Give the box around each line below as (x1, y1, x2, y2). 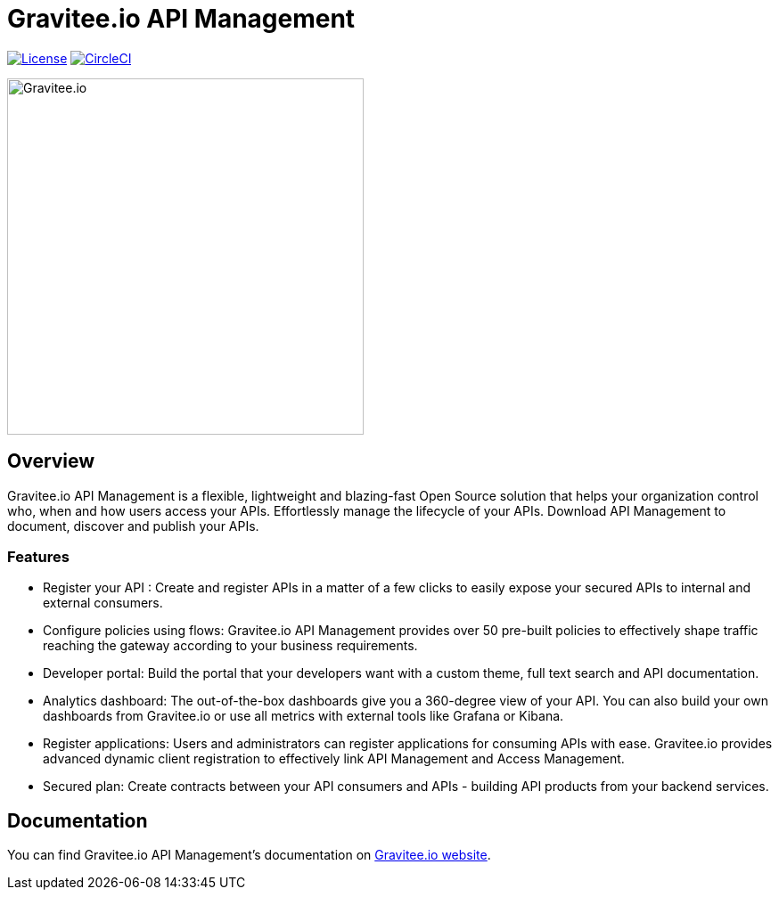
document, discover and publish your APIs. (7, 518, 259, 534)
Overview (7, 450, 95, 473)
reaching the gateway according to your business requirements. (43, 638, 418, 654)
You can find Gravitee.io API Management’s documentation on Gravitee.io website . (7, 847, 491, 863)
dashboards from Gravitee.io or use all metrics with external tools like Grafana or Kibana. (43, 708, 564, 724)
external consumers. (43, 595, 163, 611)
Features (7, 547, 70, 566)
